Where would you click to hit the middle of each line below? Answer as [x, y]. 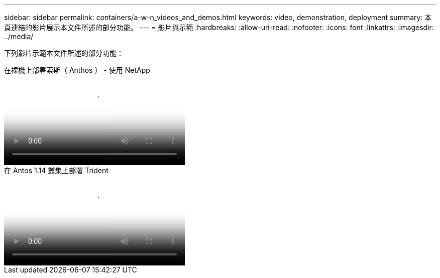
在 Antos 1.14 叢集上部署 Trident [56, 170]
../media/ [19, 36]
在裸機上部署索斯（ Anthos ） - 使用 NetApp [77, 70]
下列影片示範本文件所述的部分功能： [64, 53]
